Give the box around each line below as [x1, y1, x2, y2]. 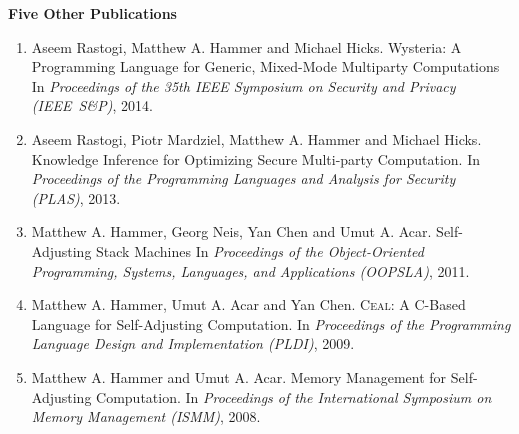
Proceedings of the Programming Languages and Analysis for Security [31, 168, 456, 189]
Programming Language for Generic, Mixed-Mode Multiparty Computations [31, 56, 500, 77]
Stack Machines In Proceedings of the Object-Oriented [96, 240, 424, 261]
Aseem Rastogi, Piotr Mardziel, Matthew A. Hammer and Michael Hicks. [31, 128, 482, 149]
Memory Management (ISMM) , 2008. [31, 406, 261, 427]
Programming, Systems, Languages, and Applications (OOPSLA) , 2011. [31, 260, 470, 281]
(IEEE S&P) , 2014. [31, 95, 153, 116]
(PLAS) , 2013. [31, 187, 121, 208]
